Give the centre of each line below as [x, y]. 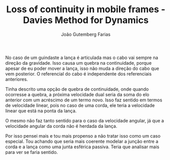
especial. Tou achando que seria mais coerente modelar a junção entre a [82, 141]
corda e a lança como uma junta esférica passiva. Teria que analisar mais [82, 147]
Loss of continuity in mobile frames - [86, 9]
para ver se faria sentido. [32, 152]
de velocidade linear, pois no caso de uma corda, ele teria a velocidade [80, 105]
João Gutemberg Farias [86, 34]
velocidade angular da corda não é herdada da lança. [61, 126]
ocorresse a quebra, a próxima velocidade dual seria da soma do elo [77, 94]
